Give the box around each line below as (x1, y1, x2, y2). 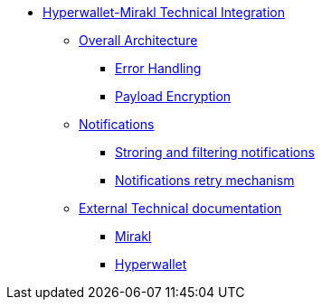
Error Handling (115, 60, 202, 76)
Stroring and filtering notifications (115, 144, 315, 160)
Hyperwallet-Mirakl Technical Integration (43, 5, 286, 20)
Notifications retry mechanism (115, 172, 295, 188)
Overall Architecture (79, 33, 198, 48)
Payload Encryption (115, 88, 232, 104)
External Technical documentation (79, 200, 282, 216)
